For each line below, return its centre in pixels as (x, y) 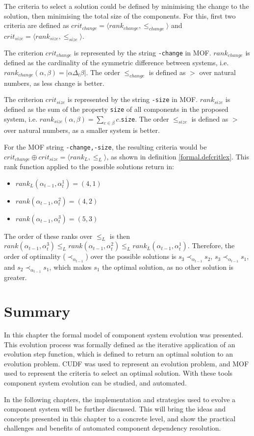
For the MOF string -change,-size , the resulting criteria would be (105, 146)
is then (120, 236)
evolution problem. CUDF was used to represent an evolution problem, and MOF (127, 363)
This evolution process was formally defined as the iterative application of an (120, 344)
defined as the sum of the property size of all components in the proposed (116, 109)
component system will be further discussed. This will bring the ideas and (115, 409)
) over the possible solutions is (131, 256)
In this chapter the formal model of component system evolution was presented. (124, 335)
